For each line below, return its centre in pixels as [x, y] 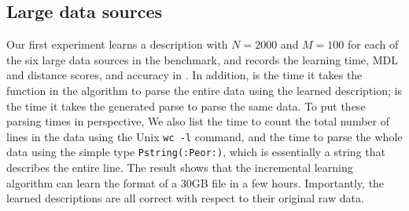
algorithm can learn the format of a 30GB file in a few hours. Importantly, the [195, 182]
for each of [373, 44]
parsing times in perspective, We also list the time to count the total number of [198, 121]
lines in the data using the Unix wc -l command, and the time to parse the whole [204, 136]
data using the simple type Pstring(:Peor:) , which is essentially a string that [196, 152]
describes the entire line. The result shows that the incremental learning [180, 167]
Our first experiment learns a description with [117, 44]
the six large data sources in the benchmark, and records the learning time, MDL [202, 59]
